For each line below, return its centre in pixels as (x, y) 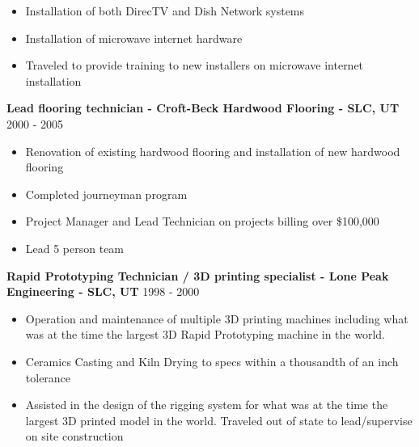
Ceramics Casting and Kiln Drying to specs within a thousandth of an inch (212, 361)
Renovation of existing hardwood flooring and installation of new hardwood (213, 151)
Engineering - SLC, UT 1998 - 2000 (103, 291)
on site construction (74, 436)
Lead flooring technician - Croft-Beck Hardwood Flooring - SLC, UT (203, 108)
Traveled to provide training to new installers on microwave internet (195, 65)
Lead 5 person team (75, 248)
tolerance (48, 377)
